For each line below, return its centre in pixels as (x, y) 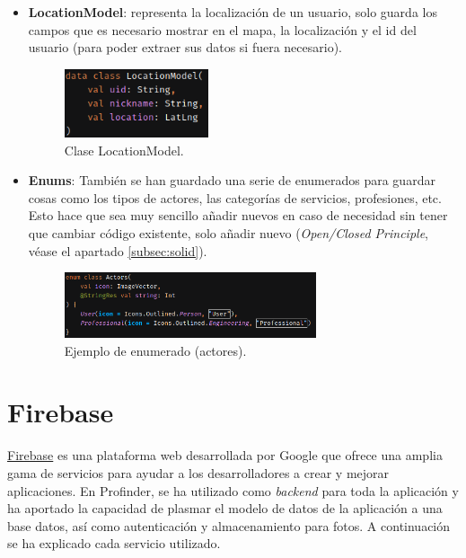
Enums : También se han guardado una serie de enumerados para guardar (232, 180)
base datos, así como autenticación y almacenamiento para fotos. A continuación (229, 525)
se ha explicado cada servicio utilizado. (114, 543)
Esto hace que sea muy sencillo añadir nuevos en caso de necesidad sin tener (238, 215)
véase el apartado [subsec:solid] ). (118, 250)
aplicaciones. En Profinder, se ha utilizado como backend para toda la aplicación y (233, 490)
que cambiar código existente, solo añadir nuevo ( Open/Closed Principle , (228, 232)
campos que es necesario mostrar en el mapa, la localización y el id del (222, 29)
